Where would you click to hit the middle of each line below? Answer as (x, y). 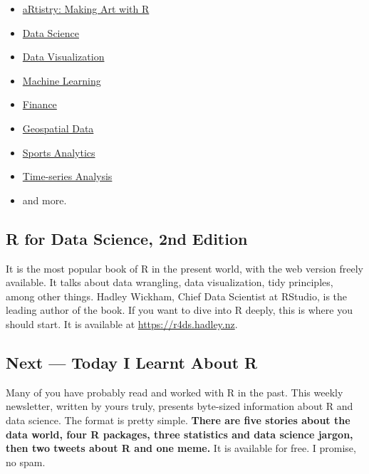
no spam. (26, 462)
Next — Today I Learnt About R (132, 362)
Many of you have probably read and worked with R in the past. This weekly (175, 392)
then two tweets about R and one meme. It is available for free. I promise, (181, 448)
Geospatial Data (58, 128)
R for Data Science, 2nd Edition (127, 238)
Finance (40, 104)
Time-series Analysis (67, 176)
